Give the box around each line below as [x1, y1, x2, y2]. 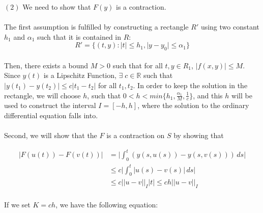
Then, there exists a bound [4, 60, 89, 70]
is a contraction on [106, 130, 165, 141]
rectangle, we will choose [4, 90, 81, 100]
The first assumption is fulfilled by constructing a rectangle [4, 21, 189, 32]
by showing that [173, 130, 224, 141]
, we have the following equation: [55, 199, 158, 209]
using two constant [200, 21, 259, 32]
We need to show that [22, 2, 91, 12]
